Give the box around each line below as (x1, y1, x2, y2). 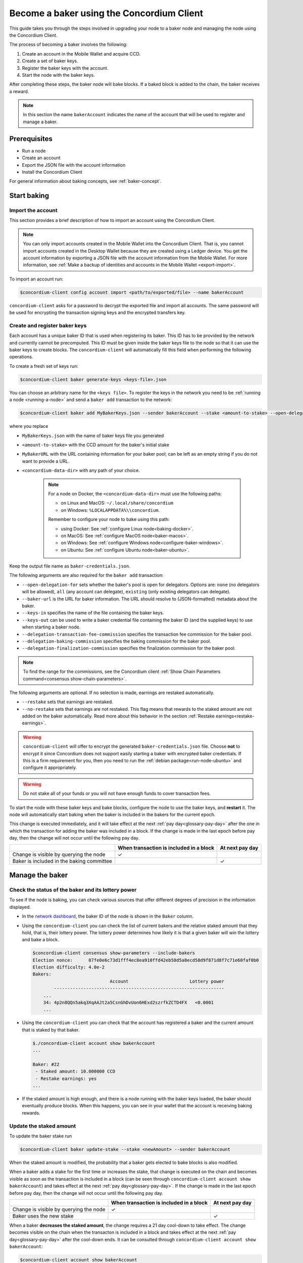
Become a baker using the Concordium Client (9, 8, 204, 19)
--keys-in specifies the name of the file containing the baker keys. (22, 610, 164, 616)
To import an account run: (9, 276, 64, 282)
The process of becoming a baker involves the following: (9, 41, 128, 47)
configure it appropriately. (23, 764, 77, 770)
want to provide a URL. (22, 458, 70, 464)
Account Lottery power (110, 978, 225, 984)
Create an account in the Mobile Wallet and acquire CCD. (22, 51, 141, 57)
